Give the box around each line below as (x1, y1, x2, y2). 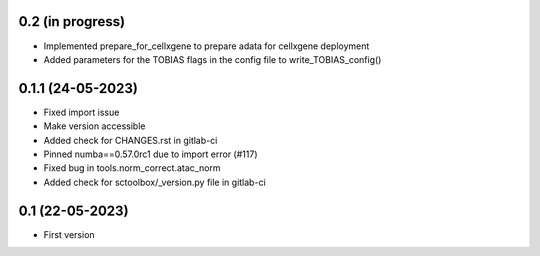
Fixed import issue (43, 106, 120, 118)
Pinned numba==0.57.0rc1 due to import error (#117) (43, 148, 258, 160)
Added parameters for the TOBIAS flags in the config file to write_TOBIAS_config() (43, 53, 382, 65)
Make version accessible (43, 120, 146, 132)
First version (43, 228, 95, 240)
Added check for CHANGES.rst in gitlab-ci (43, 134, 218, 146)
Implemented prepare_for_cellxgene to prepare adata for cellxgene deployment (43, 40, 370, 52)
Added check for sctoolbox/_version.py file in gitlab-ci (43, 176, 267, 188)
